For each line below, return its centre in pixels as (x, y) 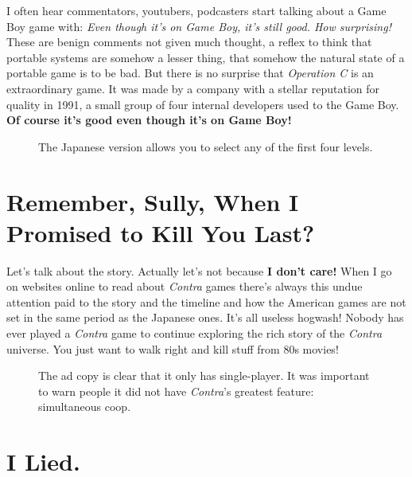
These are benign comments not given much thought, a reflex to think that (189, 42)
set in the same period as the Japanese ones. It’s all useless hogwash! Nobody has (205, 317)
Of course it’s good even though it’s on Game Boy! (149, 120)
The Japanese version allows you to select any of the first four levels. (206, 146)
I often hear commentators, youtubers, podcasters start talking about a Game (196, 10)
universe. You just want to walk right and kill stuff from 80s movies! (173, 348)
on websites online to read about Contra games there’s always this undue (185, 286)
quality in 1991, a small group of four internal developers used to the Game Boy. (203, 104)
